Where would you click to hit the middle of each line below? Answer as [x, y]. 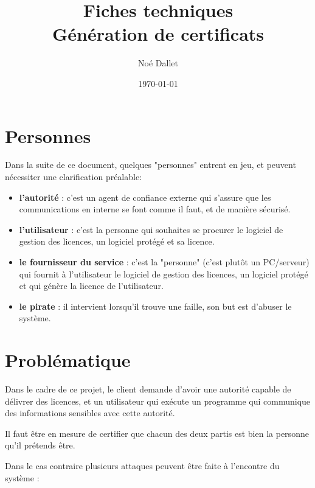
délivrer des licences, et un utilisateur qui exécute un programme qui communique [158, 401]
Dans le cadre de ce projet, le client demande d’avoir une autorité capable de [148, 389]
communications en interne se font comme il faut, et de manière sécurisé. [155, 209]
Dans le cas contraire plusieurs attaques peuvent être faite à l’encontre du [142, 466]
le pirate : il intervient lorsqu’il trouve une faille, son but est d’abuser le [155, 306]
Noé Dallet [158, 63]
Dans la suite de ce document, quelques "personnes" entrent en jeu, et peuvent [151, 165]
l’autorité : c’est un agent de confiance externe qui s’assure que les [145, 197]
